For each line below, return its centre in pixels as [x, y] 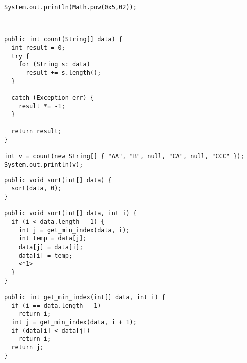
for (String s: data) [54, 65]
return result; [36, 131]
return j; [27, 347]
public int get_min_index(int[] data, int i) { [85, 297]
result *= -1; [42, 106]
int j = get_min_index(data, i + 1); [74, 322]
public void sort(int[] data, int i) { [70, 214]
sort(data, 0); [36, 189]
